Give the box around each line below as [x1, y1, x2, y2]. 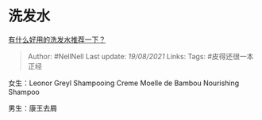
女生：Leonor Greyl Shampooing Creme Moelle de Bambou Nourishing [8, 78, 240, 88]
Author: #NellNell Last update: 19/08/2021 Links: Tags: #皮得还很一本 [27, 51, 254, 61]
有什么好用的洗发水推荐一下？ [8, 35, 106, 44]
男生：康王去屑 [8, 103, 57, 113]
